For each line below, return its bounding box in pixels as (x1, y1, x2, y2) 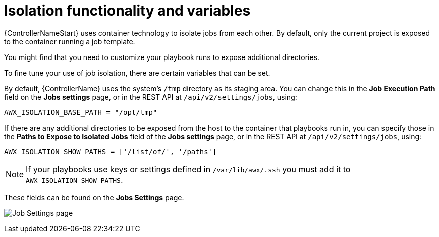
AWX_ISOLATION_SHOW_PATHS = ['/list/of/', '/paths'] (4, 147, 217, 156)
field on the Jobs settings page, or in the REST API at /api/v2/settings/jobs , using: (4, 92, 297, 101)
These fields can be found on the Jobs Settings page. (4, 193, 184, 202)
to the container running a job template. (4, 37, 135, 46)
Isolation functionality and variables (4, 2, 251, 19)
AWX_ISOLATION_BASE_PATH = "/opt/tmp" (4, 108, 157, 116)
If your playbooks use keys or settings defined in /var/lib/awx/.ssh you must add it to (26, 164, 351, 174)
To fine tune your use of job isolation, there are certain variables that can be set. (4, 68, 270, 77)
